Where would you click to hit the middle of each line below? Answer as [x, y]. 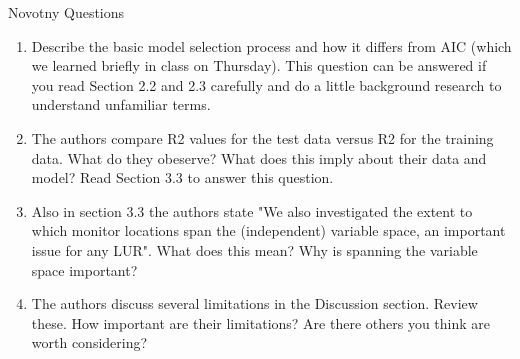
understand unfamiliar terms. [121, 104]
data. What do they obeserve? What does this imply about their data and [259, 157]
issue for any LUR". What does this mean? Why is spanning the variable [254, 249]
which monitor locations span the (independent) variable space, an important [268, 230]
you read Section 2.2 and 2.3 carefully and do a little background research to [266, 84]
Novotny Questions [66, 12]
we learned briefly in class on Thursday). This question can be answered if [259, 65]
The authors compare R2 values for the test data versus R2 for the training [262, 137]
